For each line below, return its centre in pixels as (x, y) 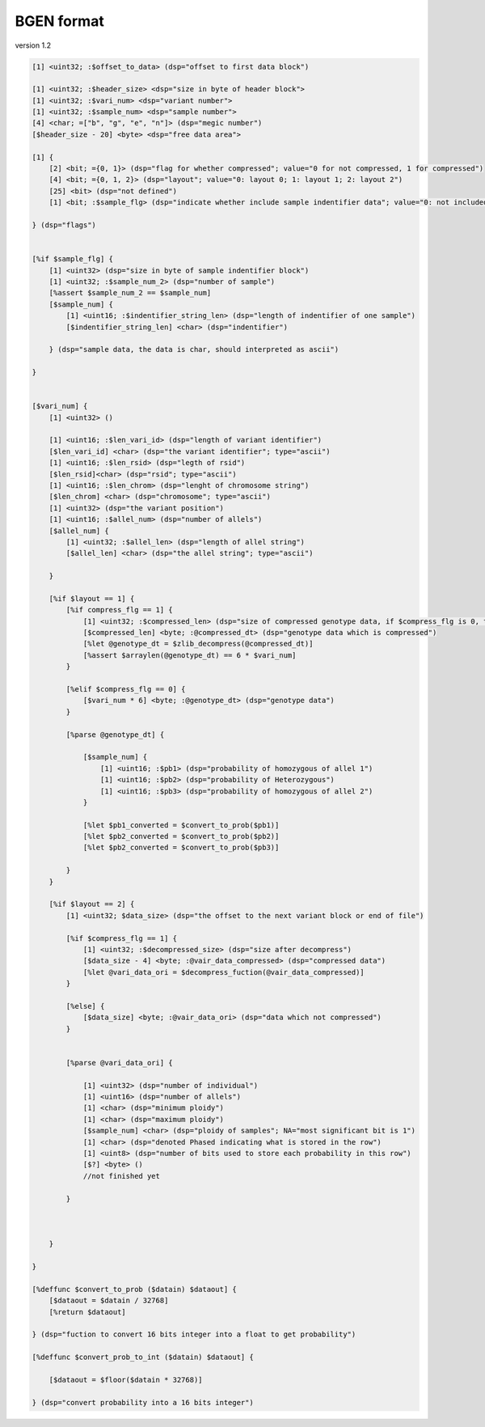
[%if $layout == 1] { (92, 598)
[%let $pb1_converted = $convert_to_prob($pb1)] (181, 825)
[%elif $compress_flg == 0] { (126, 689)
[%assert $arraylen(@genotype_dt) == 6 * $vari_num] (190, 655)
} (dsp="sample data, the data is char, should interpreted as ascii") (194, 349)
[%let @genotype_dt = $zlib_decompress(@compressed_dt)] (198, 644)
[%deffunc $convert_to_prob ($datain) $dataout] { (135, 1289)
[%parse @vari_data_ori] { (119, 1063)
